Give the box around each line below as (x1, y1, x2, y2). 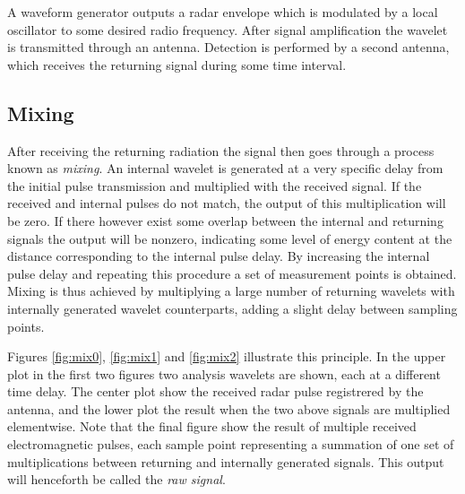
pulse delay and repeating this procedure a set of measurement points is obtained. (7, 264, 457, 282)
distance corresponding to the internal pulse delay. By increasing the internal (7, 247, 430, 265)
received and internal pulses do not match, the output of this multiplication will (7, 194, 446, 212)
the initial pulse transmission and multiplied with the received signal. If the (7, 176, 422, 195)
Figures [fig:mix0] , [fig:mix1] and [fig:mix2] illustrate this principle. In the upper (7, 347, 446, 366)
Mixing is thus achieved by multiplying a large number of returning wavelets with (7, 282, 455, 300)
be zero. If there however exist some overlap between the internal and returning (7, 211, 443, 230)
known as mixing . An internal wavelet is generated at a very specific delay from (7, 159, 443, 178)
